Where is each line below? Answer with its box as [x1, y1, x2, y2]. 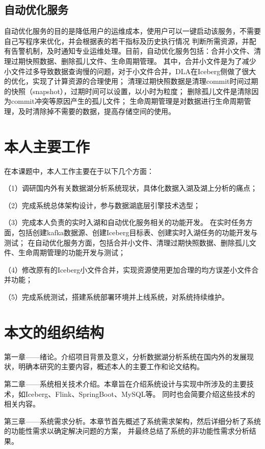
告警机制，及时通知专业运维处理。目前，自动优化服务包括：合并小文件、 [11, 46, 254, 56]
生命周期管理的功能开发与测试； [18, 247, 125, 258]
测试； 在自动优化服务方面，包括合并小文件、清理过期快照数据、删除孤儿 [4, 237, 249, 248]
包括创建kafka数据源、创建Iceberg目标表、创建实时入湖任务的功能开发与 [18, 227, 258, 238]
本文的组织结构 [4, 321, 104, 342]
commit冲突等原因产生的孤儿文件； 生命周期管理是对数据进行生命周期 [11, 96, 244, 106]
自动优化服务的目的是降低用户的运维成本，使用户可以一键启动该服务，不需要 [4, 26, 261, 36]
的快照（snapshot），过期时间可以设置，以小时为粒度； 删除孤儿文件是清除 [4, 85, 252, 96]
